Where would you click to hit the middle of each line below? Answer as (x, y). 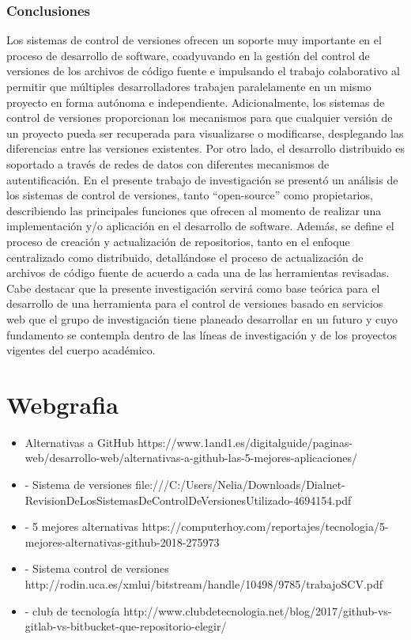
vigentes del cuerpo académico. (81, 350)
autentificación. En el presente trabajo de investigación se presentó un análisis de (202, 179)
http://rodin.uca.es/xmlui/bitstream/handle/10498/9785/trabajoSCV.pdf (204, 583)
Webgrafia (62, 404)
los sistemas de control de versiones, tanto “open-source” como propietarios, (190, 195)
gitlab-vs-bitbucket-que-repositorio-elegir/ (126, 626)
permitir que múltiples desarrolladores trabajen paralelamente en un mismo (189, 86)
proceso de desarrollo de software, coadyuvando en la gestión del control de (188, 55)
